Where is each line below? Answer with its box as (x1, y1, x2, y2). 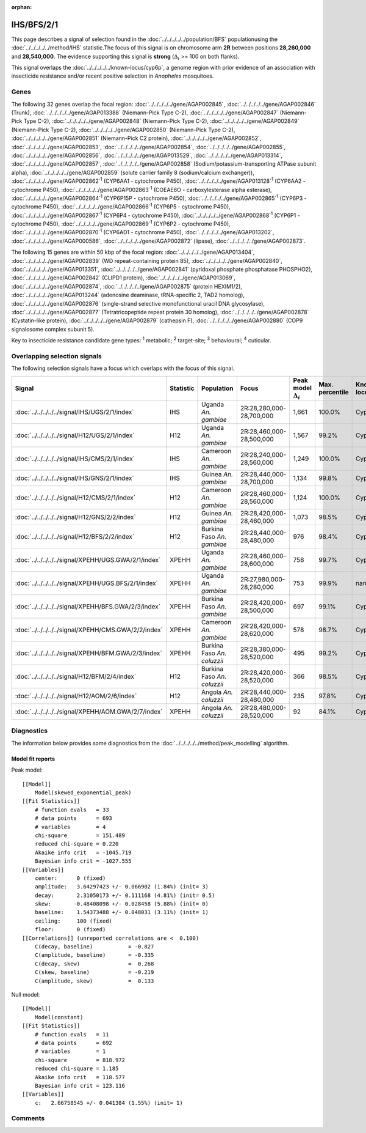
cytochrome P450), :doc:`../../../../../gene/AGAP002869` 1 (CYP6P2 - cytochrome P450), (11, 219, 231, 227)
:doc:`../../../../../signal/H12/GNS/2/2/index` (15, 513, 137, 522)
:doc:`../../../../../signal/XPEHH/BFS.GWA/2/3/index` (15, 602, 161, 611)
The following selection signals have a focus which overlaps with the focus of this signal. (11, 364, 235, 372)
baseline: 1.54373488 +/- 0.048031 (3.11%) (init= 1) (34, 909, 209, 916)
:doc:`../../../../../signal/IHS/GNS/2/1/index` (15, 474, 134, 482)
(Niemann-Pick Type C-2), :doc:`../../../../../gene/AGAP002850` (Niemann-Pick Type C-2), (11, 126, 235, 133)
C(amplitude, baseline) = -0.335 (34, 951, 154, 959)
